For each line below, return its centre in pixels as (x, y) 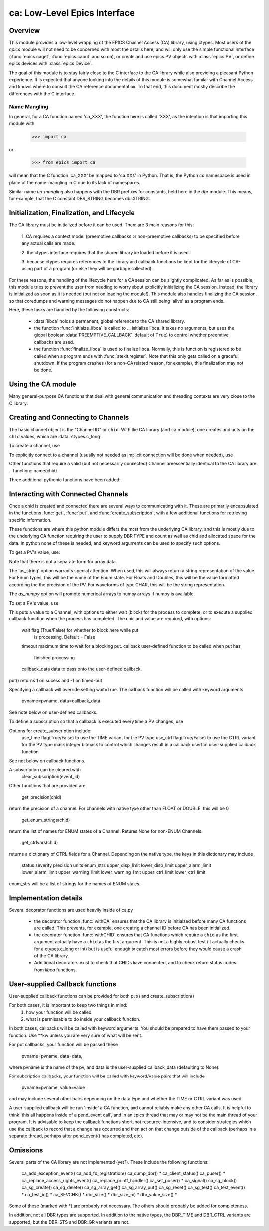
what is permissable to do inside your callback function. (83, 1019)
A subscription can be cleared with (45, 769)
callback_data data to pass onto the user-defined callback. (82, 669)
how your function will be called (59, 1012)
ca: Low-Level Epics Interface (72, 13)
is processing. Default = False (65, 637)
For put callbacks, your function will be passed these (64, 1045)
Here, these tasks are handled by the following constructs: (69, 310)
